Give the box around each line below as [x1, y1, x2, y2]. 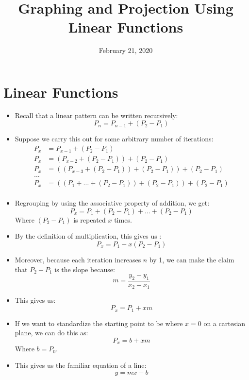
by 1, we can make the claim [149, 255, 234, 264]
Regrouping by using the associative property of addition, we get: [15, 198, 210, 208]
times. [114, 214, 132, 225]
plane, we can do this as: [15, 328, 88, 338]
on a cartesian [203, 318, 246, 328]
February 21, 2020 [99, 45, 153, 55]
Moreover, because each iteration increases [15, 255, 141, 264]
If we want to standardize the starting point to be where [15, 318, 183, 328]
